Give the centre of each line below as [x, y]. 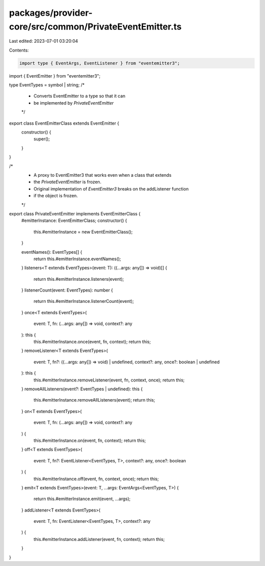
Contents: [19, 50]
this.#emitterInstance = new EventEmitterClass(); [83, 232]
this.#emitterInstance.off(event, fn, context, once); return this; [96, 479]
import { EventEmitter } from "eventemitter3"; [55, 76]
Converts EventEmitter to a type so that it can [79, 96]
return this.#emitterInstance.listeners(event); [79, 279]
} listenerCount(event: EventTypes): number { [67, 290]
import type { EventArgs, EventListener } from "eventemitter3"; [100, 63]
